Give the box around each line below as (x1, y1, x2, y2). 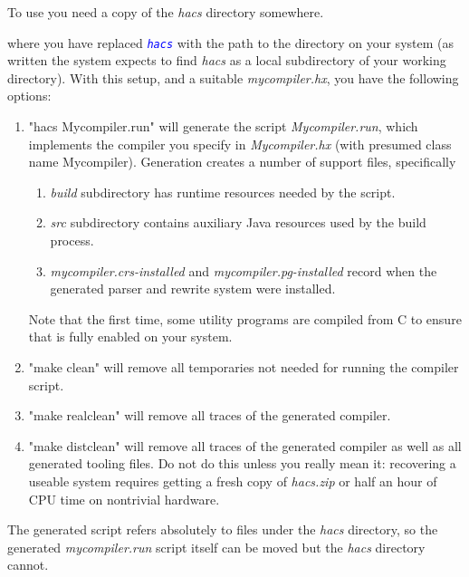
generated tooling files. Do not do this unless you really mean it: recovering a (28, 454, 456, 473)
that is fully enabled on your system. (28, 327, 233, 346)
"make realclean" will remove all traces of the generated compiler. (28, 406, 391, 425)
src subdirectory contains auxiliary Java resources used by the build (50, 213, 426, 232)
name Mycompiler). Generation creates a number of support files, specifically (28, 152, 456, 171)
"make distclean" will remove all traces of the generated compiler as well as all (28, 436, 462, 455)
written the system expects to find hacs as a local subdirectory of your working (7, 51, 446, 70)
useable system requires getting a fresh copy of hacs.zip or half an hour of (28, 471, 437, 490)
